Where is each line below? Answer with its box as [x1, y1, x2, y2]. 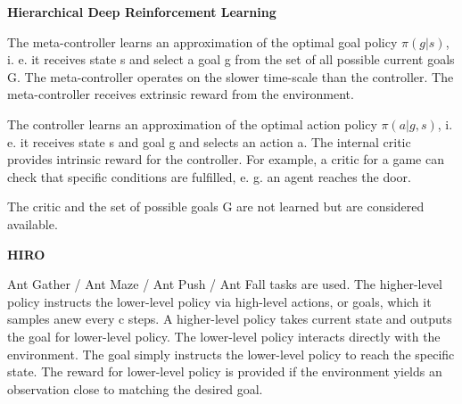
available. [7, 214, 58, 233]
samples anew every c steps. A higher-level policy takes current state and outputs [7, 309, 452, 328]
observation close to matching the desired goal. [7, 379, 263, 398]
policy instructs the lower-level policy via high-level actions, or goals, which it [7, 292, 432, 310]
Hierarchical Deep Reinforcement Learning [7, 3, 276, 21]
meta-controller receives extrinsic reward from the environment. [7, 85, 354, 103]
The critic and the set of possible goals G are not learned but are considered [7, 197, 425, 216]
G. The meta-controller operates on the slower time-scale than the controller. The [7, 67, 454, 86]
